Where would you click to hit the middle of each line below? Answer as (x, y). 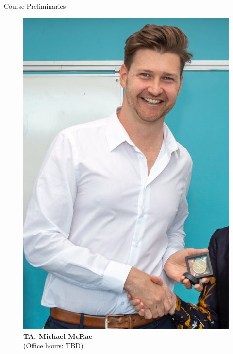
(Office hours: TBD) (53, 345)
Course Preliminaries (35, 6)
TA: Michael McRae (58, 336)
